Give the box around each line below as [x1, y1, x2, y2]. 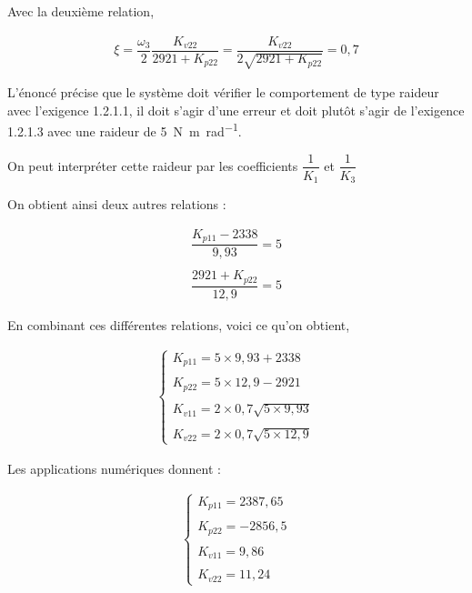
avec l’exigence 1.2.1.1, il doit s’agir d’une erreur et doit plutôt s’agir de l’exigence [7, 100, 465, 119]
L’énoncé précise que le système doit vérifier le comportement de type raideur [7, 83, 439, 102]
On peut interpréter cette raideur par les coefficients [7, 156, 298, 175]
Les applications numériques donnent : [7, 459, 221, 478]
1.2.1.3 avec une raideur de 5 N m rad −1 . [7, 119, 242, 140]
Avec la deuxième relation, [7, 2, 155, 20]
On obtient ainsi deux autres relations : [7, 195, 226, 214]
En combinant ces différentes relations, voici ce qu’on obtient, [7, 315, 350, 334]
